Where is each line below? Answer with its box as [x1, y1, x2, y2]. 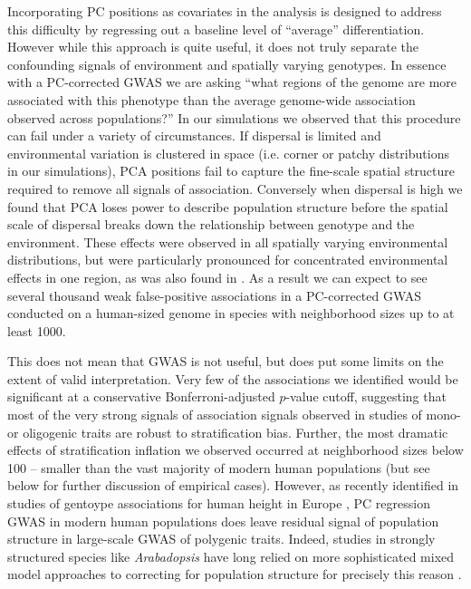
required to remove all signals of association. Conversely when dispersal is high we [7, 179, 463, 198]
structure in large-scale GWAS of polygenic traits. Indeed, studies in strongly [7, 529, 436, 548]
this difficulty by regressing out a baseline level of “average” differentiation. [7, 19, 425, 38]
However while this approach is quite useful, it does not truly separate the [7, 37, 418, 56]
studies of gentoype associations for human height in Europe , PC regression [7, 494, 430, 513]
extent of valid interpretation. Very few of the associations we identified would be [7, 369, 458, 388]
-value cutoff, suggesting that [285, 387, 447, 406]
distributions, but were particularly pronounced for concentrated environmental [7, 250, 448, 269]
